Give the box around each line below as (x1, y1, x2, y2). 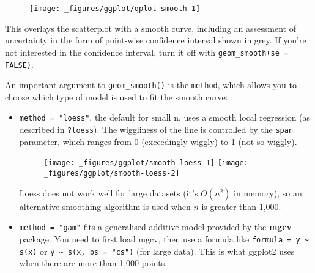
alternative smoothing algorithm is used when (19, 200, 191, 212)
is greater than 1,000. (201, 200, 281, 212)
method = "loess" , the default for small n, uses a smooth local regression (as (19, 111, 311, 124)
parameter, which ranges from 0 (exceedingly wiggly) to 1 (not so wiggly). (19, 135, 297, 148)
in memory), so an (233, 186, 302, 199)
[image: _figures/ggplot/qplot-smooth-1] (29, 4, 201, 13)
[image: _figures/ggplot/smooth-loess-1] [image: (43, 159, 248, 168)
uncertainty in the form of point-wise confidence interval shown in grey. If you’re (5, 34, 306, 47)
